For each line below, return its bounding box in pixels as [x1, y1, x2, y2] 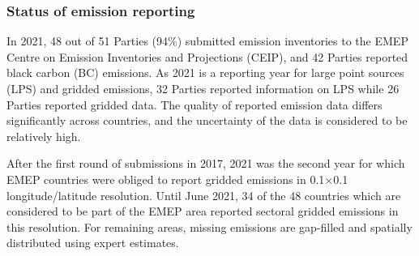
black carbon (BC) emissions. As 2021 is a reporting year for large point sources [6, 64, 404, 81]
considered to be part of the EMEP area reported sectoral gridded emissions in [6, 203, 399, 220]
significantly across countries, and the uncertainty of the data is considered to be [6, 112, 408, 129]
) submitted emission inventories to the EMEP [177, 32, 408, 49]
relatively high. [6, 127, 81, 144]
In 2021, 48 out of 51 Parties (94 [6, 32, 169, 49]
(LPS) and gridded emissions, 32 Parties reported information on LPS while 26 [6, 80, 400, 96]
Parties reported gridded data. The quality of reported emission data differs [6, 96, 383, 113]
